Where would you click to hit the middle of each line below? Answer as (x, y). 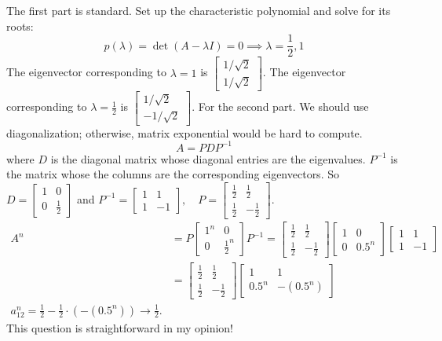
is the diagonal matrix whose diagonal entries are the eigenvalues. (208, 158)
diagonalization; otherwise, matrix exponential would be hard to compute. (184, 132)
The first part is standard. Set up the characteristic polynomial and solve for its (199, 10)
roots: (20, 26)
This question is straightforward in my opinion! (120, 327)
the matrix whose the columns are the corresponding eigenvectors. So (173, 174)
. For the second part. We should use (280, 106)
